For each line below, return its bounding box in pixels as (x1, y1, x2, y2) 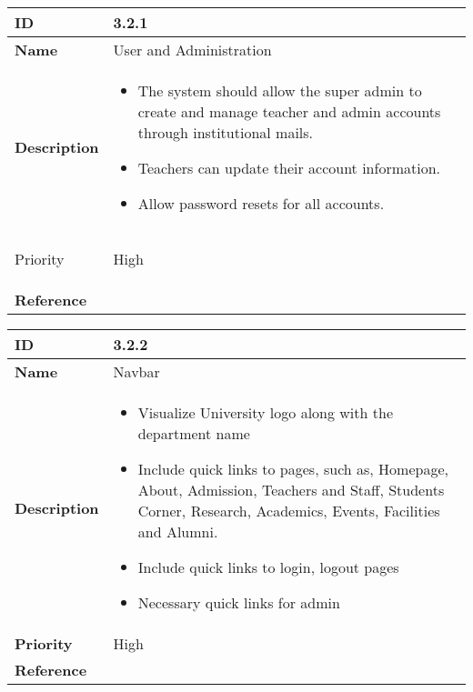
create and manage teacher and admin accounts (137, 101, 441, 122)
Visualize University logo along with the (137, 402, 393, 423)
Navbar (113, 361, 160, 382)
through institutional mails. (137, 122, 314, 143)
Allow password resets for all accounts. (137, 193, 385, 214)
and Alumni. (137, 521, 218, 542)
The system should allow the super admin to (137, 80, 422, 101)
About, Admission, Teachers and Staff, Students (137, 479, 445, 500)
